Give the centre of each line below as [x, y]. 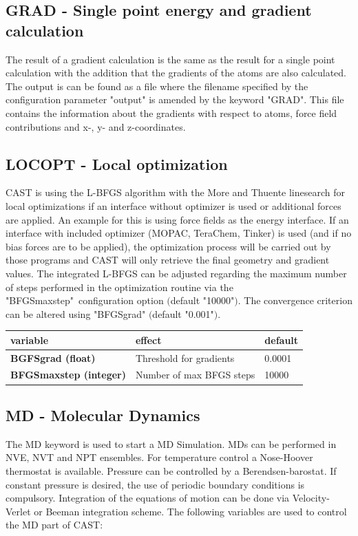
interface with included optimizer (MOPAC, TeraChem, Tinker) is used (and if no [179, 233]
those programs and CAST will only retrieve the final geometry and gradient [168, 260]
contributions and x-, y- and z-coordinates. [96, 126]
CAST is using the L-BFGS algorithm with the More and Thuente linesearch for [176, 192]
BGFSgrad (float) [53, 357]
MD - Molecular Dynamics [103, 415]
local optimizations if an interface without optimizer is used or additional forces [173, 205]
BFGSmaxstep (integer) [68, 375]
